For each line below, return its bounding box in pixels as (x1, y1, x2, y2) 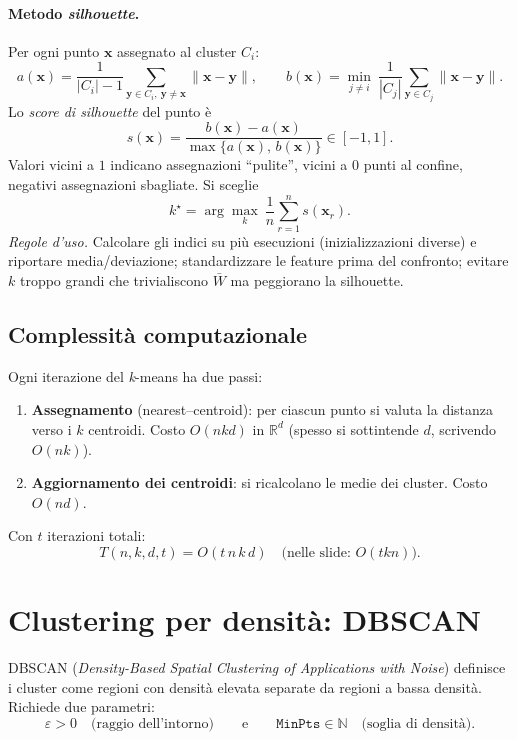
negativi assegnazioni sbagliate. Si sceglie (8, 174, 259, 195)
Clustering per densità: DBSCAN (8, 599, 481, 640)
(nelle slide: (281, 545, 351, 560)
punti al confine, (363, 154, 463, 175)
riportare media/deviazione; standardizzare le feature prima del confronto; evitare (8, 250, 509, 271)
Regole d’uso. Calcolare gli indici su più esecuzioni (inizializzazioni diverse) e (8, 230, 477, 251)
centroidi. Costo (88, 418, 186, 439)
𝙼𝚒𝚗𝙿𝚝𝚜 (276, 716, 321, 731)
